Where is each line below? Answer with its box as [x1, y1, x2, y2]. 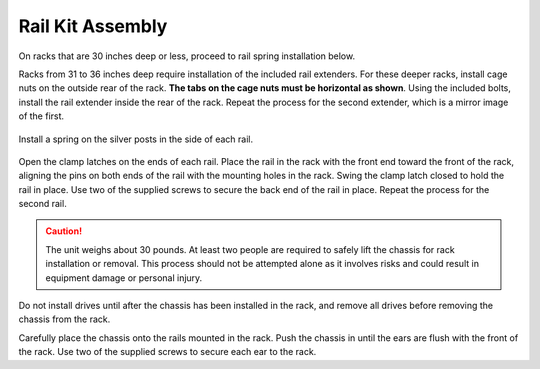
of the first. [18, 110, 65, 122]
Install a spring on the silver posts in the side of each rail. [18, 133, 254, 145]
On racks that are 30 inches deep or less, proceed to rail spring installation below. [18, 50, 355, 62]
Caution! [45, 225, 83, 237]
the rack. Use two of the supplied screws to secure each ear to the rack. [18, 346, 317, 358]
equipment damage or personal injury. [45, 271, 203, 284]
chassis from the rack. [18, 313, 111, 325]
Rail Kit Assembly [18, 15, 168, 37]
